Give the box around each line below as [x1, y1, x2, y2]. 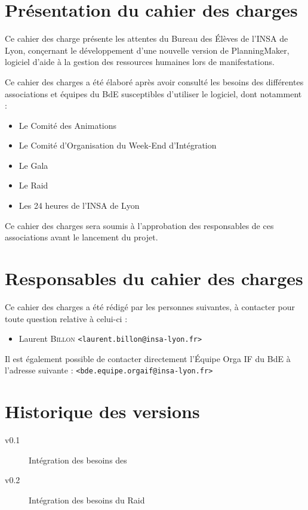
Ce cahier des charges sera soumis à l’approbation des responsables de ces [5, 219, 274, 231]
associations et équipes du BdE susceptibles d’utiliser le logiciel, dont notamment [5, 87, 302, 100]
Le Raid [19, 179, 48, 191]
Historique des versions [5, 399, 200, 424]
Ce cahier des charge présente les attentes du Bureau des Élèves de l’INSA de [5, 32, 288, 45]
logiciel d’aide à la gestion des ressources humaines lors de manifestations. [5, 55, 275, 68]
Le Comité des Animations [19, 119, 117, 131]
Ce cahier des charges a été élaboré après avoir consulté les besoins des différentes [5, 75, 304, 88]
